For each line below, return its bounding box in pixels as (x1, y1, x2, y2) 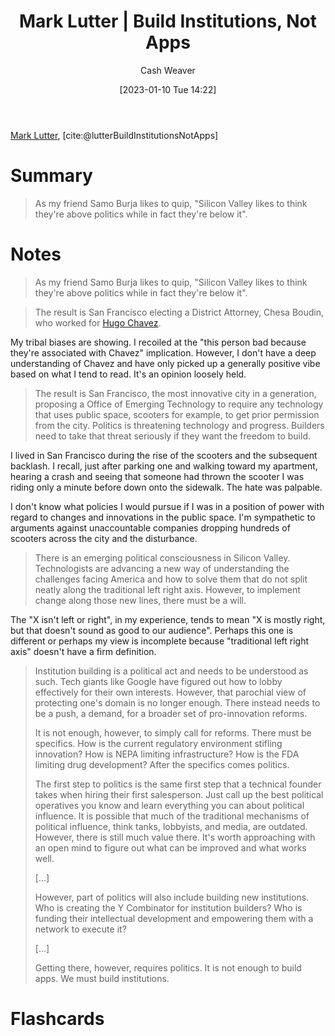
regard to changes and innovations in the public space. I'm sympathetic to (10, 511, 316, 523)
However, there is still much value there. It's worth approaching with (34, 831, 316, 843)
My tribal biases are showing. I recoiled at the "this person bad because (10, 336, 307, 348)
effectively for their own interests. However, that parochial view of (34, 686, 307, 698)
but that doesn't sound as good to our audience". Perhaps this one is (10, 624, 294, 636)
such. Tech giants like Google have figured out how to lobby (34, 675, 283, 687)
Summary (10, 165, 93, 187)
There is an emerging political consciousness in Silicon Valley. (34, 551, 291, 564)
